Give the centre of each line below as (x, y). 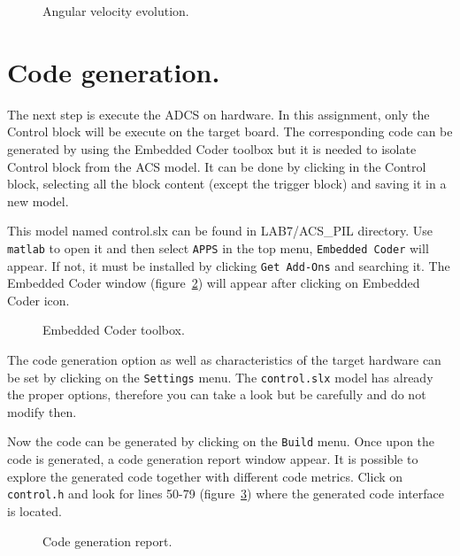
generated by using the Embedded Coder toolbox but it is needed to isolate (212, 148)
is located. (34, 510)
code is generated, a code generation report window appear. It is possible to (213, 459)
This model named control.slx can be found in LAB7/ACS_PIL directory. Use (220, 231)
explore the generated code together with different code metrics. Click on (205, 476)
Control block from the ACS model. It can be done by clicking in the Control (217, 166)
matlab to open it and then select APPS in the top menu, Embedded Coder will (218, 247)
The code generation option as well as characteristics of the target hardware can (224, 359)
